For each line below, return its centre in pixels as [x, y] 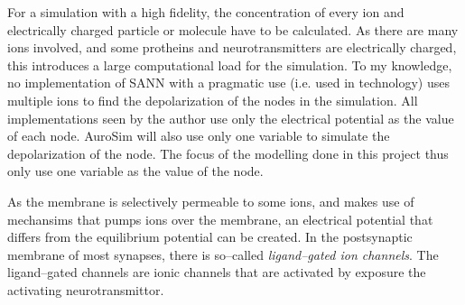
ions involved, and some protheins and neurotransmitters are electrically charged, [232, 47]
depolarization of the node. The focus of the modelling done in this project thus [228, 153]
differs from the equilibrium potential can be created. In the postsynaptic [210, 237]
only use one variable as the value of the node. [135, 171]
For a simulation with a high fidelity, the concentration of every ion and [206, 12]
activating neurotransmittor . [86, 289]
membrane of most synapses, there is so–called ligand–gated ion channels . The [223, 254]
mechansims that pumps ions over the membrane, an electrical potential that [220, 219]
